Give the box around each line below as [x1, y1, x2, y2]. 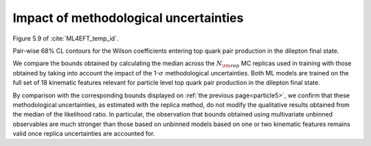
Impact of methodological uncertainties [12, 10, 244, 25]
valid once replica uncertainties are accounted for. [12, 130, 155, 138]
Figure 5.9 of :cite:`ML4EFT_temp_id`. [12, 34, 119, 42]
